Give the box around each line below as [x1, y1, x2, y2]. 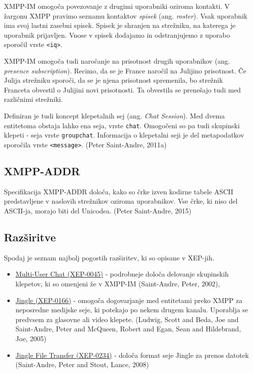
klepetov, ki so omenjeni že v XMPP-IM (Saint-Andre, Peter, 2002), [15, 278, 220, 288]
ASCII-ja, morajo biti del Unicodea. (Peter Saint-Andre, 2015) [4, 205, 192, 215]
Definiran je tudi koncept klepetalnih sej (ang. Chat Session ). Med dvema [4, 111, 225, 120]
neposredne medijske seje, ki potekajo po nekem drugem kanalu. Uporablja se [15, 304, 249, 315]
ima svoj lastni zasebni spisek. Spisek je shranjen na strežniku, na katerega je [4, 20, 236, 30]
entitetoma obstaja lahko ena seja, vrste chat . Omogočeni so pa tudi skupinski [4, 120, 240, 130]
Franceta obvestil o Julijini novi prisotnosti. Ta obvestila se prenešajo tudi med [4, 84, 241, 94]
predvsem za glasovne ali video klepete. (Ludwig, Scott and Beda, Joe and [15, 314, 239, 324]
